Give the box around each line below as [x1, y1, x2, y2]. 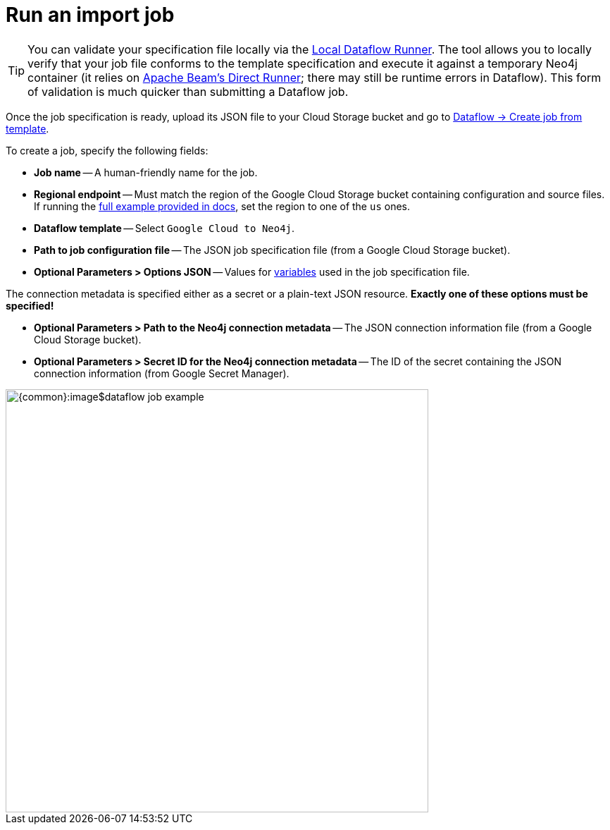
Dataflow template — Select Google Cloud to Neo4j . [34, 221, 295, 234]
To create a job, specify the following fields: [6, 144, 208, 157]
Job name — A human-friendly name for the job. [34, 166, 258, 178]
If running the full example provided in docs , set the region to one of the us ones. [34, 200, 411, 212]
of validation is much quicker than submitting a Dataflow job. [27, 84, 349, 99]
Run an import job [6, 3, 175, 27]
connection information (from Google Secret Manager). [34, 367, 290, 379]
